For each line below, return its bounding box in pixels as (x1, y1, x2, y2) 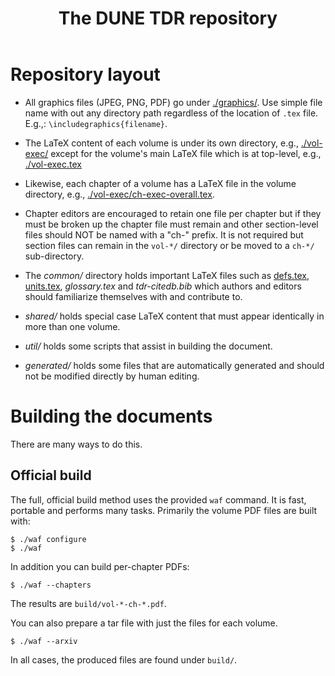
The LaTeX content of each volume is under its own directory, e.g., (24, 137, 299, 149)
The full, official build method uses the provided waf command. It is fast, (10, 493, 307, 506)
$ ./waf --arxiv (10, 636, 78, 646)
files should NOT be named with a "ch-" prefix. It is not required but (24, 228, 304, 241)
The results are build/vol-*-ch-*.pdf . (10, 597, 167, 609)
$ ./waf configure (10, 534, 87, 544)
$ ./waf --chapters (10, 580, 92, 590)
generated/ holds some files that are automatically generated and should (24, 359, 325, 371)
